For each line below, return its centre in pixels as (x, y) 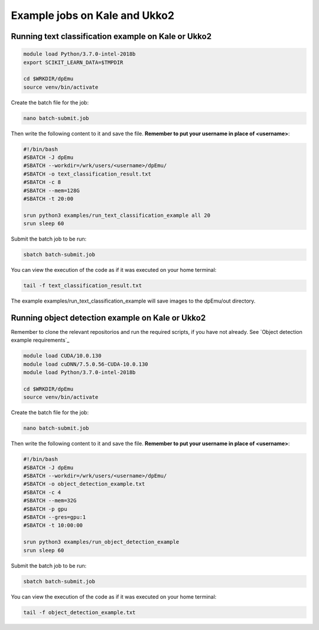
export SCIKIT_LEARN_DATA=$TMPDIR (73, 62)
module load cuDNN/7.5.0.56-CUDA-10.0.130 (86, 364)
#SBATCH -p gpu (45, 509)
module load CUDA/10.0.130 (62, 356)
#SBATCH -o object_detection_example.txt (84, 484)
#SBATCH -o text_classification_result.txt (87, 174)
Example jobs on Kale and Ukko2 (92, 15)
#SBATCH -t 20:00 (48, 199)
